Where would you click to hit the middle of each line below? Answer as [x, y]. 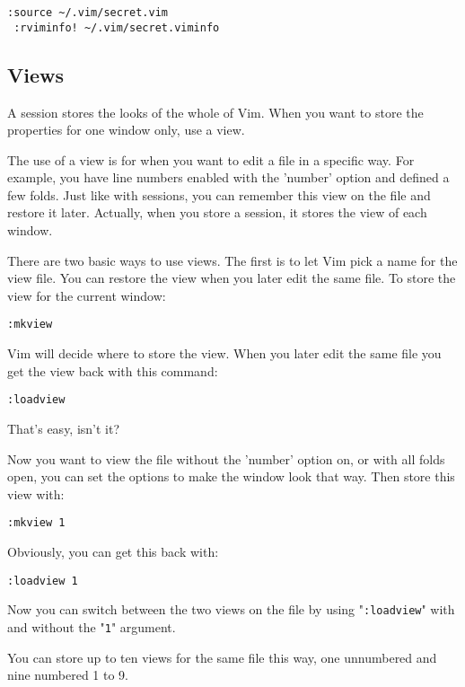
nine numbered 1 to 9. [68, 675]
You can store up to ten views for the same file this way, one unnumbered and [222, 657]
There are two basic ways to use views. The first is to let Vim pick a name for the [232, 260]
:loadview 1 [43, 581]
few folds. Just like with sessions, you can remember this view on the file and [219, 194]
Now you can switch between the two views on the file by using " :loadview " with [231, 609]
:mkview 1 [36, 523]
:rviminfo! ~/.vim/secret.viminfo [117, 27]
